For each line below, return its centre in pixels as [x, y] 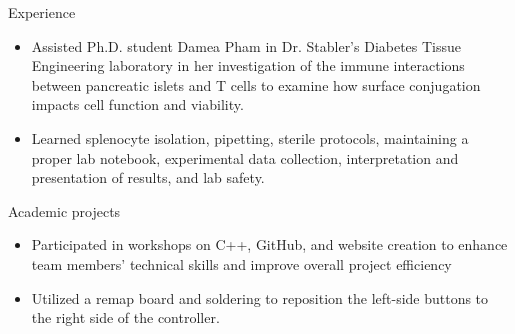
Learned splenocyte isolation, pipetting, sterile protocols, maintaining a [250, 137]
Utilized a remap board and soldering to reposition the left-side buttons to [260, 297]
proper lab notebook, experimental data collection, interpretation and [245, 157]
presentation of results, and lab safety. [148, 177]
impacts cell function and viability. [137, 104]
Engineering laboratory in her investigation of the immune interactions [248, 65]
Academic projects [64, 210]
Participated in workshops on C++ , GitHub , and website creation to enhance [269, 244]
